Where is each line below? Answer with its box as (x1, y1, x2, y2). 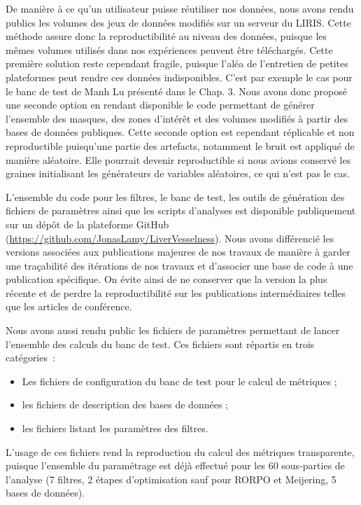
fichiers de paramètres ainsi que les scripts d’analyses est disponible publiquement (6, 203, 356, 218)
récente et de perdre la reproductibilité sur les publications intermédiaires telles (6, 285, 346, 300)
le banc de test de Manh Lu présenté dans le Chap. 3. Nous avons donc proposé (6, 83, 347, 98)
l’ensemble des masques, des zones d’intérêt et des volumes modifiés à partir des (6, 111, 348, 125)
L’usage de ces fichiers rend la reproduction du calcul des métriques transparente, (6, 444, 355, 459)
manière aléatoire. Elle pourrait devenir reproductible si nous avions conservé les (6, 152, 351, 167)
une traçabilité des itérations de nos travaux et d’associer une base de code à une (6, 258, 353, 272)
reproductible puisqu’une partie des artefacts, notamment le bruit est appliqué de (6, 138, 355, 153)
